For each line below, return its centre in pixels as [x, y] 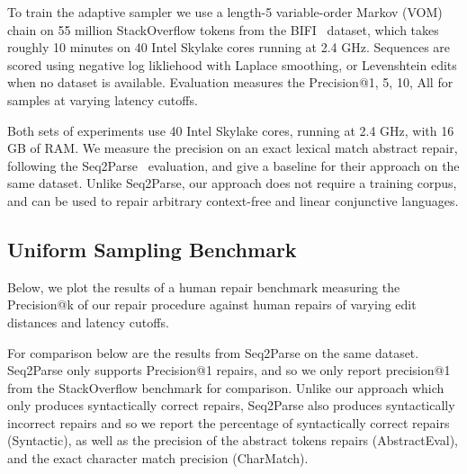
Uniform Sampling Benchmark [152, 249]
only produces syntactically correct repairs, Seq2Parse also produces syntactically [231, 405]
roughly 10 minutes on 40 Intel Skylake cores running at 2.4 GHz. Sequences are [229, 47]
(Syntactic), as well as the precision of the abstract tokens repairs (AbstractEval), [233, 440]
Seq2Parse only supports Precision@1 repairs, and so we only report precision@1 [229, 370]
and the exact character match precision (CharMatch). [158, 458]
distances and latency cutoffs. [88, 322]
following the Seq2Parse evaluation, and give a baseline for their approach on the [233, 165]
